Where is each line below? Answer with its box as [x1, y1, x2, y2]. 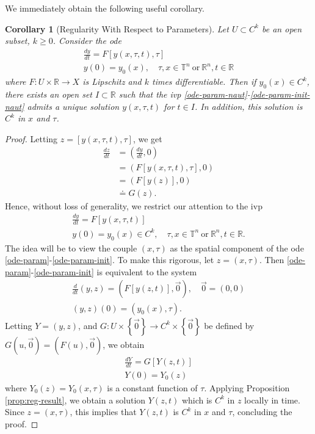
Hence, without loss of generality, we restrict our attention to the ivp [5, 199, 262, 212]
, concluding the [232, 405, 292, 418]
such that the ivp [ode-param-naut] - [118, 88, 250, 101]
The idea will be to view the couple [5, 241, 137, 254]
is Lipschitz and [82, 75, 142, 88]
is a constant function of [107, 381, 198, 394]
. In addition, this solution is [194, 99, 303, 112]
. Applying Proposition [204, 381, 290, 394]
